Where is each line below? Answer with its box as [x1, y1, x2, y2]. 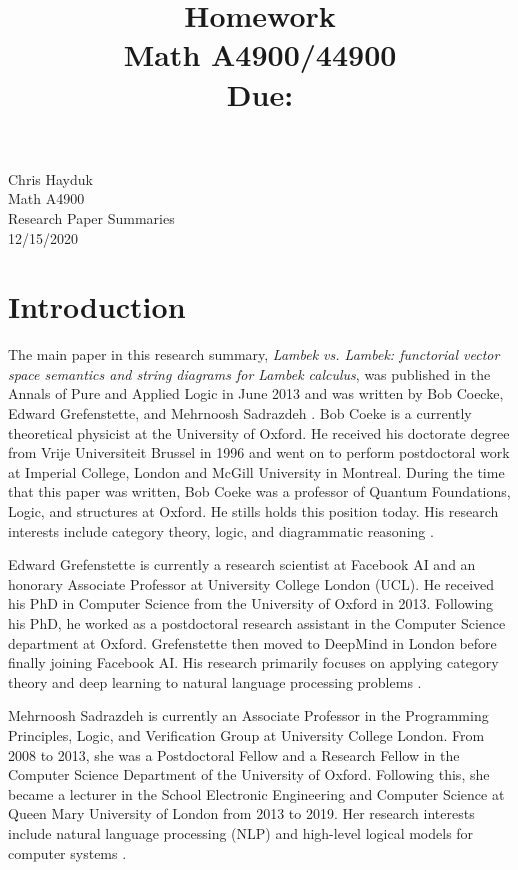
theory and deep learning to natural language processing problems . [8, 671, 422, 692]
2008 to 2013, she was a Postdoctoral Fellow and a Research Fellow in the [8, 744, 460, 765]
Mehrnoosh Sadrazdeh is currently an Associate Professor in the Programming [8, 705, 489, 726]
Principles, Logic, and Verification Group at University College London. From [8, 724, 485, 745]
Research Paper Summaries [8, 207, 175, 228]
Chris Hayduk [8, 168, 93, 189]
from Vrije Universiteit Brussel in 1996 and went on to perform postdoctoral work [8, 442, 510, 463]
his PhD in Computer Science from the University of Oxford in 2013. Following [8, 593, 494, 614]
